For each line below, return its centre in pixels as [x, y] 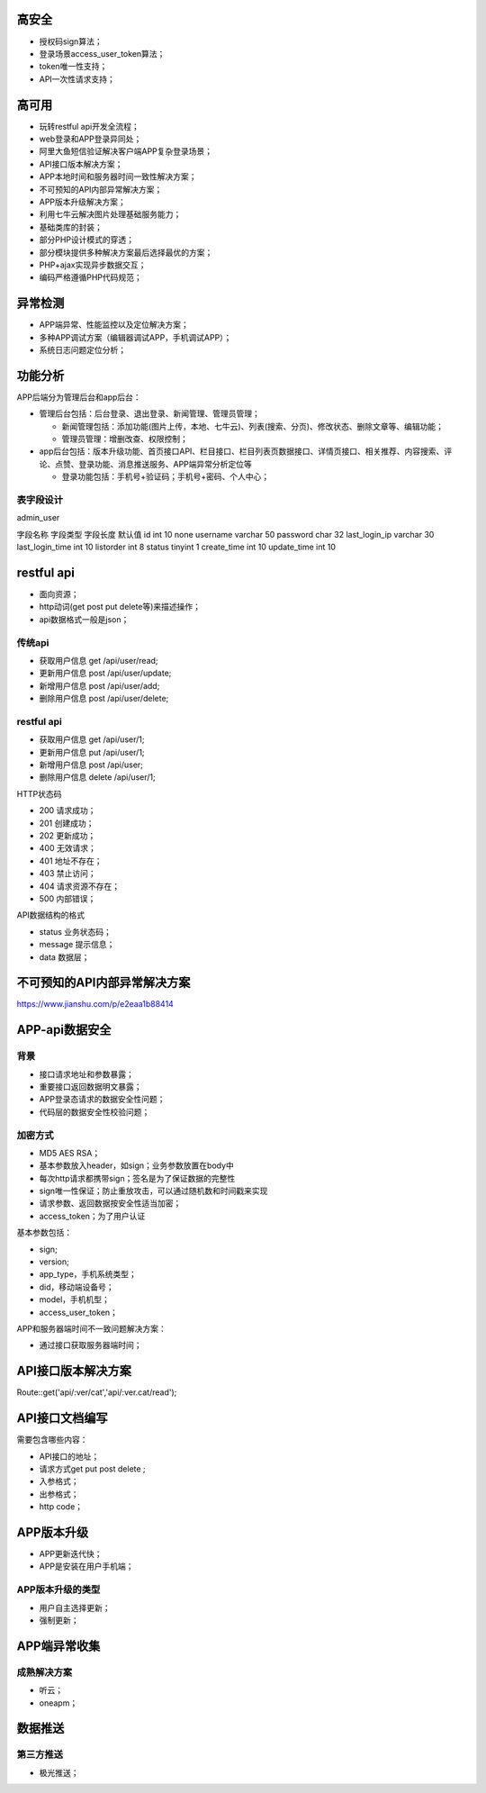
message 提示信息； [77, 945]
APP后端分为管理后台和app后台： [79, 397]
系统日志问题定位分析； [82, 349]
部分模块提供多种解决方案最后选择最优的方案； [126, 252]
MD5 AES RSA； [70, 1153]
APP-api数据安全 [64, 1030]
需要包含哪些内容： [52, 1440]
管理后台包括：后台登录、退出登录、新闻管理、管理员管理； [149, 413]
